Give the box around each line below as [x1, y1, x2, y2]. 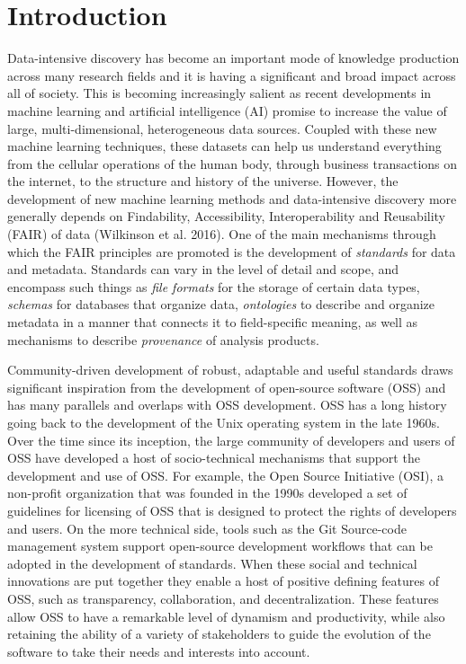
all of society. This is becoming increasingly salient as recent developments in [7, 84, 432, 102]
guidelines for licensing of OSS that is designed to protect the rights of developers [7, 500, 457, 519]
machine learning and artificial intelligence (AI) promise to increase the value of [7, 101, 447, 120]
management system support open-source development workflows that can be [7, 536, 433, 555]
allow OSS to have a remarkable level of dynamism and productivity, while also [7, 606, 445, 625]
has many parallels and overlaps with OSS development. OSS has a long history [7, 395, 447, 414]
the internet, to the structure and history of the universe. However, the [7, 172, 399, 190]
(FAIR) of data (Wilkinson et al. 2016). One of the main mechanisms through [7, 225, 436, 243]
